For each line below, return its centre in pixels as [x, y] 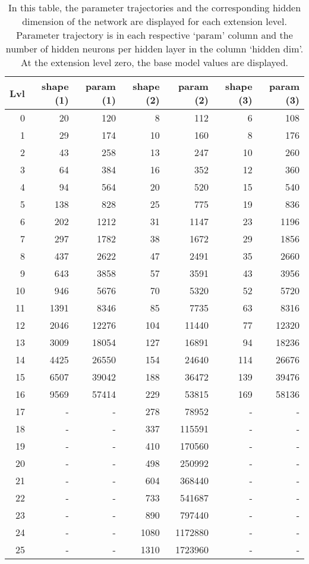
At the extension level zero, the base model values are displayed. [154, 62]
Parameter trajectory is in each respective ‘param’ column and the [154, 35]
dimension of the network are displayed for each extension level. [154, 21]
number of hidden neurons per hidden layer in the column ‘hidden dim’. [154, 49]
